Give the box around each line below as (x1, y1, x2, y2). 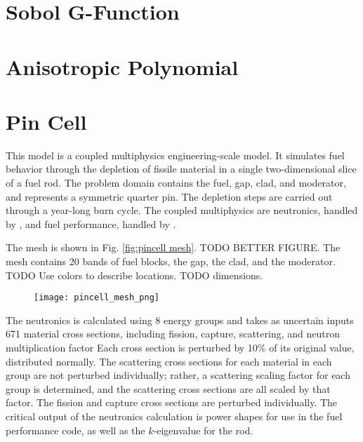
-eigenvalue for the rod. (153, 422, 253, 437)
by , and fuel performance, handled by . (6, 216, 176, 231)
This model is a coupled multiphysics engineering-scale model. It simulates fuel (6, 147, 345, 162)
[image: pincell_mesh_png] (34, 293, 159, 303)
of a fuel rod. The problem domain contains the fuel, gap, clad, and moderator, (6, 175, 346, 190)
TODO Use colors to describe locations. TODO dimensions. (6, 267, 263, 282)
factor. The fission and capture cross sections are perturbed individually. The (6, 395, 338, 410)
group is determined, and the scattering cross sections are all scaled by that (6, 381, 331, 396)
